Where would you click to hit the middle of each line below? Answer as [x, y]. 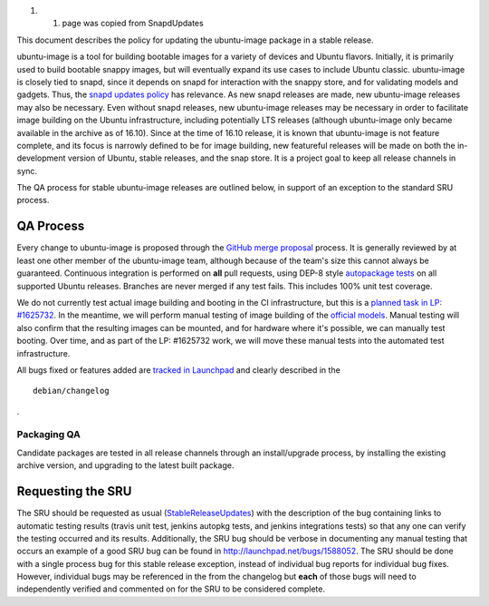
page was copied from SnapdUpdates [133, 24]
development [41, 158]
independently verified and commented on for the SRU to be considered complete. [171, 589]
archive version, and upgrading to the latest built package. [125, 465]
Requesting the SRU [74, 491]
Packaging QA [48, 435]
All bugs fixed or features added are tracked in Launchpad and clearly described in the [179, 370]
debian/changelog [71, 391]
